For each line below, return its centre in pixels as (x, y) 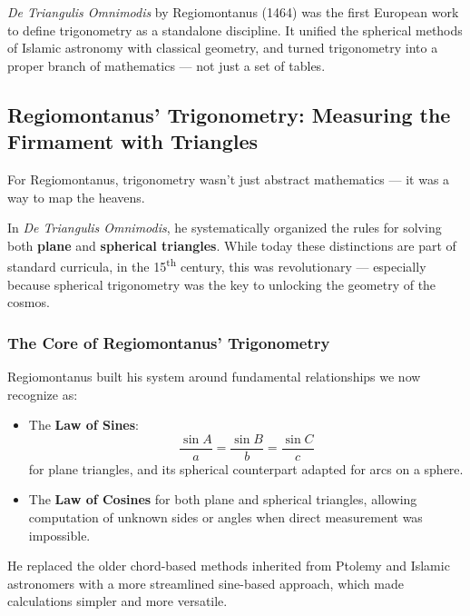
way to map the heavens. (76, 197)
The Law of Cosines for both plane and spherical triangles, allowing (223, 499)
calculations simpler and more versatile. (117, 601)
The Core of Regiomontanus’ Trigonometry (169, 342)
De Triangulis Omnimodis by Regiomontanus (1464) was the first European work (233, 12)
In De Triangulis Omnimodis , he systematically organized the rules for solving (225, 228)
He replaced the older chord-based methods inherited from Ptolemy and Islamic (229, 566)
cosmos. (29, 302)
